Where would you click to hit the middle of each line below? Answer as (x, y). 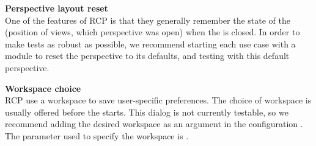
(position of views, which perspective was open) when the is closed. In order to (152, 32)
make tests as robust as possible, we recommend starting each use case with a (150, 43)
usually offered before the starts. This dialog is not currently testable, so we (147, 112)
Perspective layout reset (57, 8)
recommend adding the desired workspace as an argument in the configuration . (154, 124)
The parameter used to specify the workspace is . (97, 135)
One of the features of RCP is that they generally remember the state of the (148, 20)
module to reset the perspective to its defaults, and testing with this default (147, 56)
